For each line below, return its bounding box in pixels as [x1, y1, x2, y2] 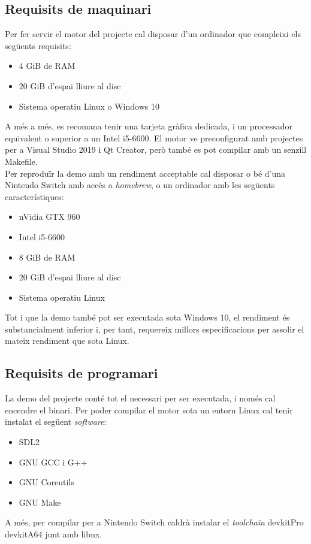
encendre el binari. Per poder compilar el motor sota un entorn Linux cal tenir [5, 403, 293, 416]
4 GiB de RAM [19, 59, 76, 72]
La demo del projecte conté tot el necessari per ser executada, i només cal [5, 392, 276, 404]
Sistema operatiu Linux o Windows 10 [19, 99, 159, 112]
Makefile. [5, 155, 38, 167]
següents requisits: [5, 39, 71, 52]
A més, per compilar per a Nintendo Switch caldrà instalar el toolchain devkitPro [5, 516, 304, 528]
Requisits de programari [5, 364, 158, 382]
